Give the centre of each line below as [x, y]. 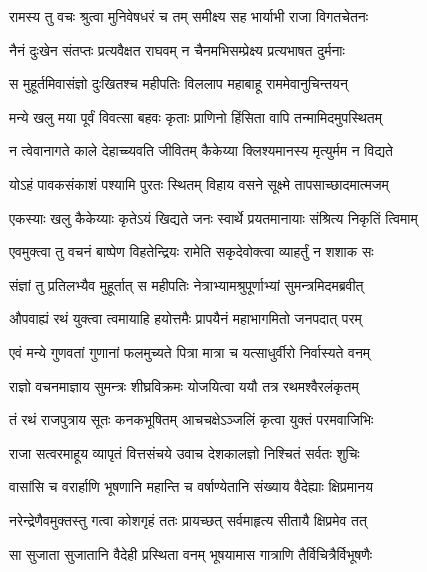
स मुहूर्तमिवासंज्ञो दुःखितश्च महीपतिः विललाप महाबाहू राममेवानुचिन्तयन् [178, 83]
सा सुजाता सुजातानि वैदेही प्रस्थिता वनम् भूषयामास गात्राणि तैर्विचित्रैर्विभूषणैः [191, 553]
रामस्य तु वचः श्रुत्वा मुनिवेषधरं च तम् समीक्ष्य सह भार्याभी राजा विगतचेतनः [189, 16]
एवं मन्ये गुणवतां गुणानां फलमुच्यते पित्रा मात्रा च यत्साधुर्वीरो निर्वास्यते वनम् [190, 351]
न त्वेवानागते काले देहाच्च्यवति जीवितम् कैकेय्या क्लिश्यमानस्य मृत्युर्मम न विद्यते [201, 150]
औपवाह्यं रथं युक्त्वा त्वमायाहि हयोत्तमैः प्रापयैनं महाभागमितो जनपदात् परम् [185, 318]
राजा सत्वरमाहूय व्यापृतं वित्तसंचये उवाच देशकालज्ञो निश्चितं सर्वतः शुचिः [184, 452]
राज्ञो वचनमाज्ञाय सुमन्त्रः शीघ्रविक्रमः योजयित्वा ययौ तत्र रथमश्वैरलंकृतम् [184, 385]
